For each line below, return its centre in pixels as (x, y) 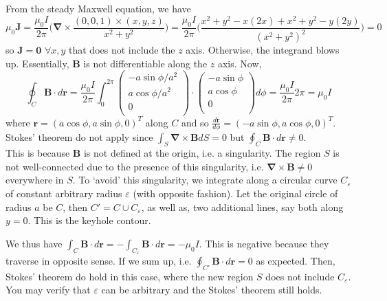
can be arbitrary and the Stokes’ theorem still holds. (212, 290)
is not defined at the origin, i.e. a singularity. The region (202, 153)
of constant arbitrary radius (64, 193)
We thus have (34, 243)
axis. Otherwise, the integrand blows (263, 50)
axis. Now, (240, 63)
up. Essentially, (37, 63)
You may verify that (48, 290)
